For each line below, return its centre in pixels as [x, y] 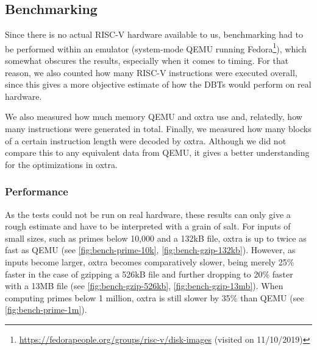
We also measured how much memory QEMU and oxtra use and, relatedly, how [154, 117]
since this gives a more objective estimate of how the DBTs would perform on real [158, 84]
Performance [37, 191]
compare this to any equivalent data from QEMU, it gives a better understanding [157, 152]
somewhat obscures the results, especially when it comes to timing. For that [147, 61]
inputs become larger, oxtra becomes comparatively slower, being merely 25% [150, 261]
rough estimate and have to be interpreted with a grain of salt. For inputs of [148, 226]
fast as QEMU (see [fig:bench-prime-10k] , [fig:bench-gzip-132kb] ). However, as [150, 250]
